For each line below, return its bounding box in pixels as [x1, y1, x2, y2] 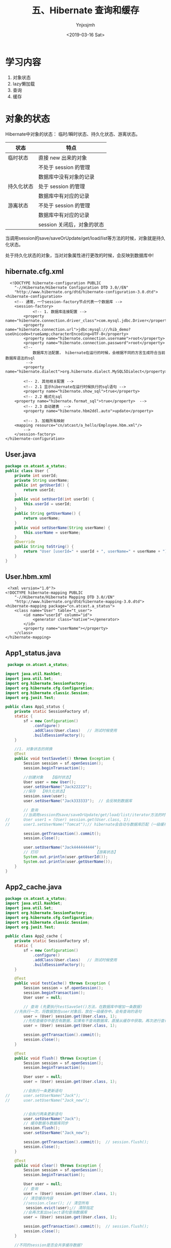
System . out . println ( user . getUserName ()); [23, 859, 113, 864]
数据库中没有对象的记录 [38, 173, 95, 180]
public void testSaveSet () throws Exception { [14, 756, 115, 761]
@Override [14, 539, 36, 545]
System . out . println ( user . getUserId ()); [23, 854, 108, 859]
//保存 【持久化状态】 [23, 789, 67, 794]
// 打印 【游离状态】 [23, 850, 118, 855]
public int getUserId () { [14, 482, 70, 488]
